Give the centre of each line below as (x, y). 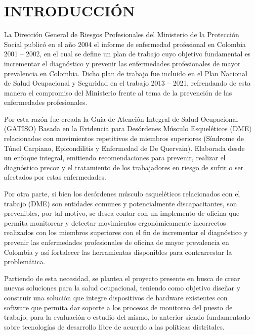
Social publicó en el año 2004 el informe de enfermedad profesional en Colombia (125, 44)
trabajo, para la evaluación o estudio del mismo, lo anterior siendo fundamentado (127, 317)
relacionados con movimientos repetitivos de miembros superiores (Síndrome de (124, 138)
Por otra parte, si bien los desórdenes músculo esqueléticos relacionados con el (122, 194)
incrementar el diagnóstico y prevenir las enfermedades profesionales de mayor (122, 63)
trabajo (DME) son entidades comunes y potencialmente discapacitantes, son (121, 203)
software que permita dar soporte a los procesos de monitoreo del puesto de (118, 307)
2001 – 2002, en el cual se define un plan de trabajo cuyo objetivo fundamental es (127, 54)
